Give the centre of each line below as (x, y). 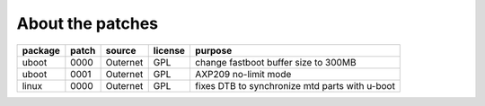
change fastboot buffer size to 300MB (275, 62)
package (41, 50)
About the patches (88, 23)
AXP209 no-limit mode (243, 74)
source (121, 50)
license (169, 50)
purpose (213, 50)
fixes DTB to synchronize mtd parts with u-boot (295, 85)
